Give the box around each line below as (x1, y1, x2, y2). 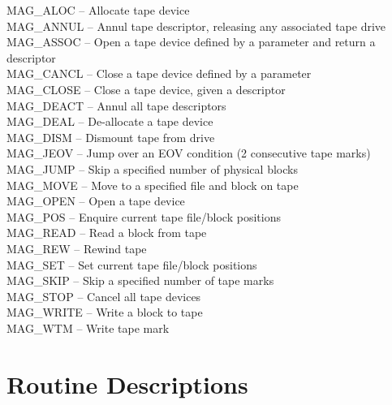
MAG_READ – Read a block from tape (6, 224, 207, 241)
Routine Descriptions (6, 367, 248, 400)
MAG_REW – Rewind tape (6, 239, 147, 256)
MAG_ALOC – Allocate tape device (6, 2, 190, 18)
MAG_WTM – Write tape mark (6, 319, 170, 336)
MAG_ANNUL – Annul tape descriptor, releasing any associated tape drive (6, 17, 386, 34)
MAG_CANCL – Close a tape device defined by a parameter (6, 65, 312, 82)
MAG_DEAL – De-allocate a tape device (6, 113, 213, 130)
